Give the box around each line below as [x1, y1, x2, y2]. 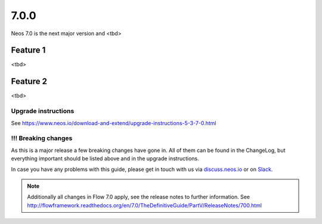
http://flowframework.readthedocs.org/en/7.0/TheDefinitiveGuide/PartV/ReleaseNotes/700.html [27, 201, 262, 209]
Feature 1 [11, 45, 46, 55]
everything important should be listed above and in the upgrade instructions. [11, 155, 199, 162]
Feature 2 [11, 76, 48, 86]
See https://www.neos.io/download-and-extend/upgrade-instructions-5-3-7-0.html [11, 119, 216, 126]
